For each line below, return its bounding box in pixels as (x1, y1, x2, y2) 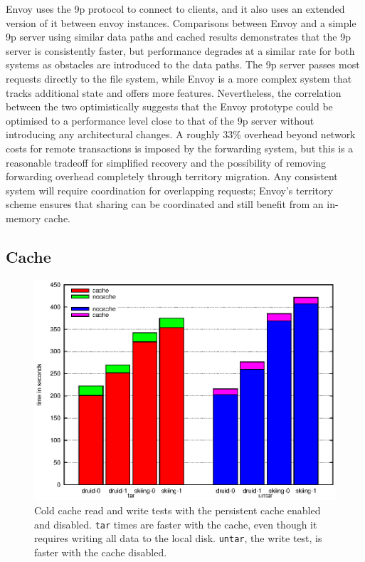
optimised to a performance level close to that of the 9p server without (6, 113, 314, 128)
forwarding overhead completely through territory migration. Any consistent (6, 169, 338, 184)
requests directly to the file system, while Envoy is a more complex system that (6, 71, 352, 85)
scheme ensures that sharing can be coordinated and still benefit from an (6, 197, 324, 212)
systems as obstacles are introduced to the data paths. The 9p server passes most (6, 57, 360, 72)
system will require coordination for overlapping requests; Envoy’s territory (6, 182, 333, 197)
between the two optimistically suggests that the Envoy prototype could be (6, 99, 333, 114)
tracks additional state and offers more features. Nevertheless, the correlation (6, 85, 342, 100)
